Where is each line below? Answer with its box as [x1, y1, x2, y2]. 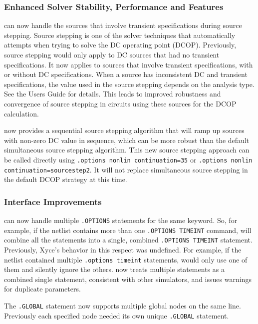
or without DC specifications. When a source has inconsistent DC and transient [4, 69, 248, 79]
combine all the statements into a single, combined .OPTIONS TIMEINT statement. [4, 234, 253, 245]
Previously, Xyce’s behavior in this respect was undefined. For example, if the [4, 244, 242, 255]
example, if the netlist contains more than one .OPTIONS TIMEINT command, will [4, 224, 252, 235]
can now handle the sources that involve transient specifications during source [4, 20, 242, 30]
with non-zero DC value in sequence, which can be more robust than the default [4, 134, 250, 145]
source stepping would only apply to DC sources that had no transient [4, 49, 220, 59]
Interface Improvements [4, 195, 102, 207]
